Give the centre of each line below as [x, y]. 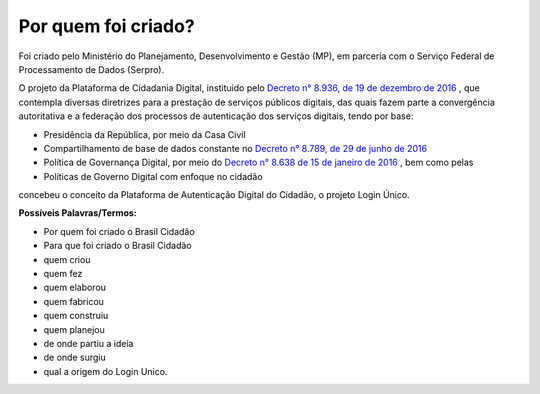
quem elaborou [75, 287]
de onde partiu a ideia [88, 343]
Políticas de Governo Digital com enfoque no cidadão [153, 176]
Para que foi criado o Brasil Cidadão [117, 246]
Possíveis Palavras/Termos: [77, 213]
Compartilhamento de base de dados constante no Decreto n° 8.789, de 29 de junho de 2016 [235, 148]
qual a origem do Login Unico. [105, 371]
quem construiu [76, 316]
